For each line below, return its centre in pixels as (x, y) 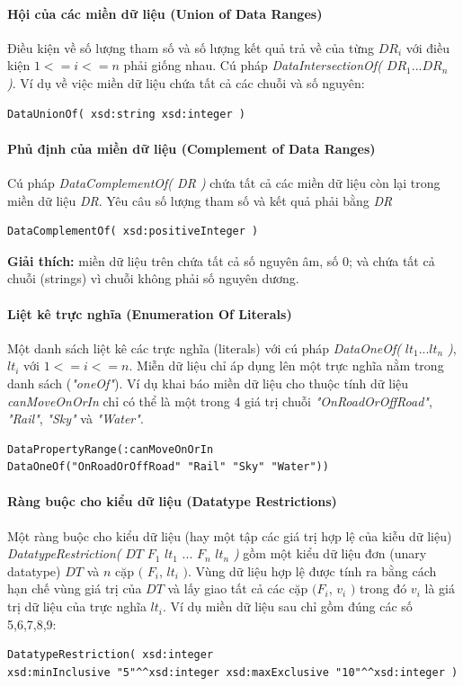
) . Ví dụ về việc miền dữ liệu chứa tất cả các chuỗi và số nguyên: (186, 82)
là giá (440, 588)
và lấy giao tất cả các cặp (238, 588)
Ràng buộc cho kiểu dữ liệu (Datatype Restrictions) (172, 501)
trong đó (383, 588)
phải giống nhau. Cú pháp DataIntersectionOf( (253, 65)
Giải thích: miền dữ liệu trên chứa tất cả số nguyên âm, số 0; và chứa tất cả (221, 260)
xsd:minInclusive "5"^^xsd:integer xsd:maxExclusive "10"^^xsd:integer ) (233, 672)
